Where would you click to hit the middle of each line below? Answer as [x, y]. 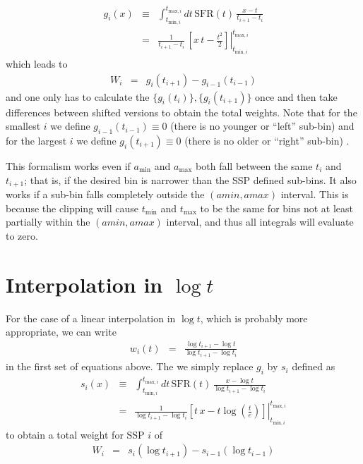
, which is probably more [254, 318]
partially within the [48, 222]
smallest [23, 126]
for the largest [36, 140]
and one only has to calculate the [78, 96]
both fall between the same [254, 165]
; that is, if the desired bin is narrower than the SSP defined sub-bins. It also [190, 179]
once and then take [296, 96]
